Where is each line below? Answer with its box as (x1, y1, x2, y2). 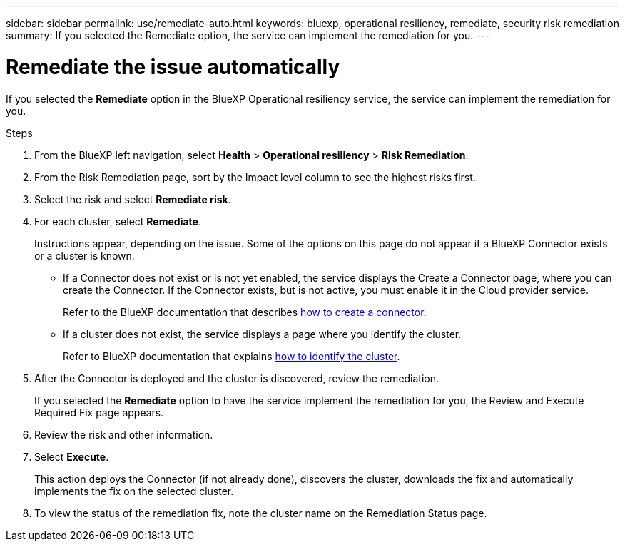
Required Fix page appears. (34, 406, 164, 419)
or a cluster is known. (34, 249, 135, 262)
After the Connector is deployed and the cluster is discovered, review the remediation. (34, 372, 439, 384)
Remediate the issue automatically (6, 54, 340, 79)
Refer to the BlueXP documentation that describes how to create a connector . (63, 305, 427, 318)
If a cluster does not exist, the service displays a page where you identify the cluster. (63, 327, 462, 340)
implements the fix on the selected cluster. (34, 484, 234, 497)
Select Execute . (34, 450, 109, 463)
